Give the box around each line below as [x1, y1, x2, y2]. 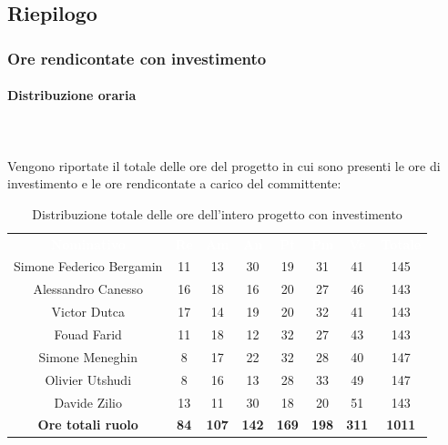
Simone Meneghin [38, 347, 137, 366]
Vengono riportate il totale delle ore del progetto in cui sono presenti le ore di [7, 156, 441, 175]
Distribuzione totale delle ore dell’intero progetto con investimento [32, 204, 402, 223]
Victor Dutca [51, 302, 125, 321]
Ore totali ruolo [37, 415, 138, 434]
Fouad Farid [54, 325, 122, 344]
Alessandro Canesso [33, 279, 143, 298]
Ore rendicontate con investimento [7, 46, 267, 69]
